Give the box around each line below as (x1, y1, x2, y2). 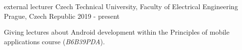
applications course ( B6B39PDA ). (4, 36, 105, 46)
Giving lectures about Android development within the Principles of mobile (4, 27, 230, 37)
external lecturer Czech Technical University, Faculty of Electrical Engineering (4, 1, 238, 11)
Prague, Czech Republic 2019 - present (4, 11, 120, 21)
